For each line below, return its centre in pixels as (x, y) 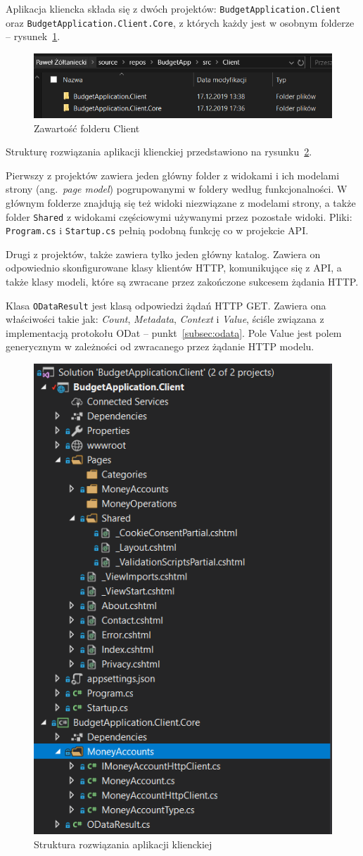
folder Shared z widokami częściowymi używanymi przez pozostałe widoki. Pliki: (179, 216)
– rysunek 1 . (33, 36)
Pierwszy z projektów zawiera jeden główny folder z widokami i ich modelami (173, 175)
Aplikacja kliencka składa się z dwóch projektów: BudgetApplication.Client (173, 8)
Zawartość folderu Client (87, 128)
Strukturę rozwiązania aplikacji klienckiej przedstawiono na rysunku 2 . (159, 152)
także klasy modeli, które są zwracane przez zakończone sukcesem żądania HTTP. (182, 282)
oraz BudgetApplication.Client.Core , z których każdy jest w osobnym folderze (180, 22)
